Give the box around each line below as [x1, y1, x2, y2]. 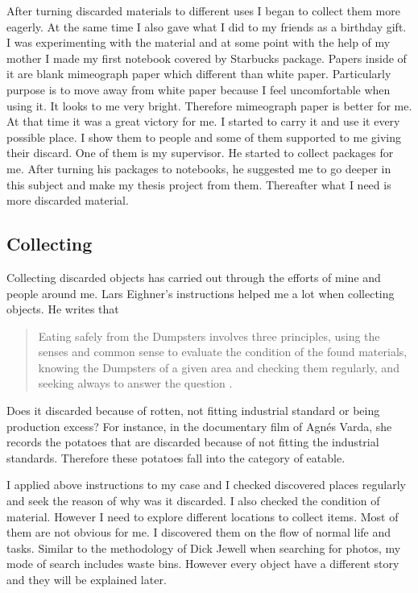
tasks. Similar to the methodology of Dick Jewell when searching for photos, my [6, 539, 401, 556]
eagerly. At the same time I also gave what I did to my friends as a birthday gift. [6, 18, 407, 35]
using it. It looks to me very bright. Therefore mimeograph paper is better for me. [6, 97, 412, 114]
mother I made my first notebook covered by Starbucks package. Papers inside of [6, 49, 407, 66]
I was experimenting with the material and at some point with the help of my [6, 34, 391, 51]
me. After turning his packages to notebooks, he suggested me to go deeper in [6, 160, 391, 176]
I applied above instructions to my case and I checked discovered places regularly [6, 476, 406, 493]
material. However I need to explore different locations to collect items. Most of [6, 508, 399, 525]
